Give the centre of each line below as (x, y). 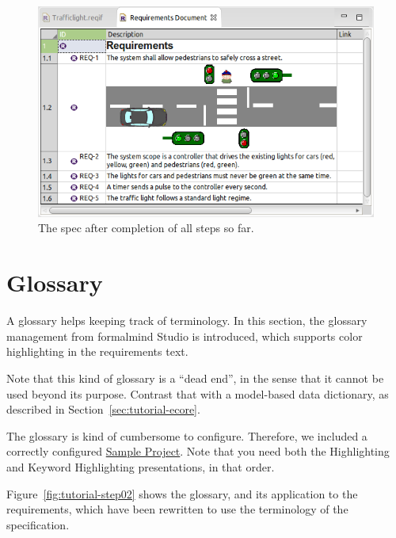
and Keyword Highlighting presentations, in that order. (141, 466)
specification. (38, 524)
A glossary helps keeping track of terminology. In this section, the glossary (187, 321)
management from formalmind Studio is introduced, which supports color (185, 336)
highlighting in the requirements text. (97, 351)
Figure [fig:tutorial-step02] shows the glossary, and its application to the (182, 493)
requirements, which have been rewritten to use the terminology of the (177, 509)
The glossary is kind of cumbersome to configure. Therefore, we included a (187, 435)
